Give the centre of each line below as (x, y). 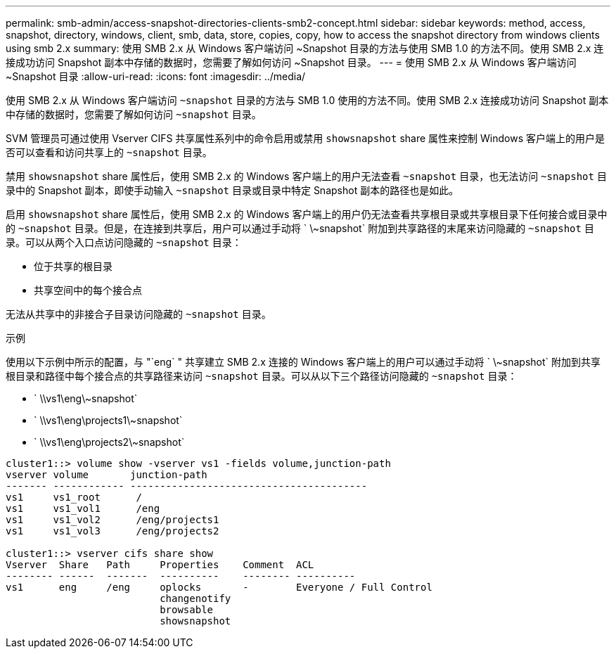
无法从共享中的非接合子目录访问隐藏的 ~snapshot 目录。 (139, 314)
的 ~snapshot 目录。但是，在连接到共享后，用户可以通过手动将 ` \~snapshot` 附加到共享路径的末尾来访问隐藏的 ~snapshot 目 (300, 228)
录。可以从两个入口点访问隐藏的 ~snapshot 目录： (124, 242)
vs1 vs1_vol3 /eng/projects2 (113, 531)
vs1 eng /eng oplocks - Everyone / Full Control (219, 587)
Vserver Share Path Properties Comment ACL (160, 565)
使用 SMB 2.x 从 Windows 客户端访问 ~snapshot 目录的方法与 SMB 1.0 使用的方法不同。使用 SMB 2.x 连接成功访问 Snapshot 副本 (307, 100)
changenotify (195, 598)
